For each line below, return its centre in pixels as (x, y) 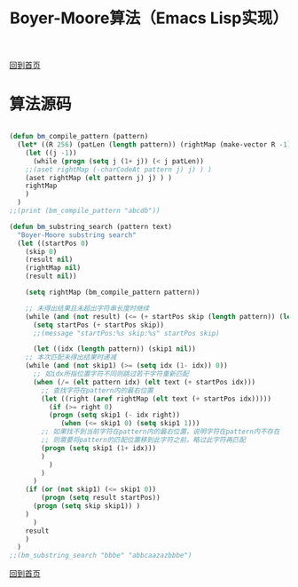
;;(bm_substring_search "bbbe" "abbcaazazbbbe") (101, 556)
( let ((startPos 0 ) (53, 243)
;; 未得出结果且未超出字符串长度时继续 (87, 308)
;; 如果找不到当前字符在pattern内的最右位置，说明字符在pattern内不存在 (161, 432)
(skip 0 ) (41, 251)
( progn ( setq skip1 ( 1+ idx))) (99, 448)
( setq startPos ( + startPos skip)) (98, 325)
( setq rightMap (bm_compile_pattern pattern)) (113, 292)
